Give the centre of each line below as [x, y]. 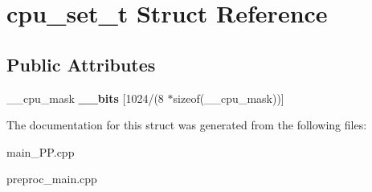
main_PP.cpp [41, 151]
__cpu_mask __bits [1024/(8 [85, 98]
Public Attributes [81, 64]
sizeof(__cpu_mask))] [229, 98]
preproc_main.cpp [52, 179]
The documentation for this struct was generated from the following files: [187, 125]
